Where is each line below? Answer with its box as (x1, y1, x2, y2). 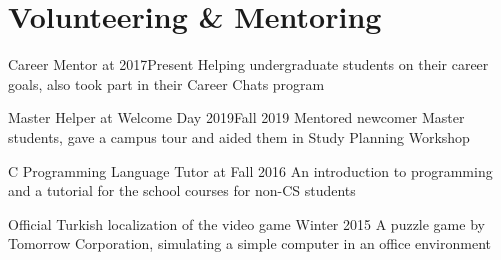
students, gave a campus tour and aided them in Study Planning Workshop (8, 126, 470, 147)
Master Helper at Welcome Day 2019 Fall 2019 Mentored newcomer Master (8, 107, 465, 128)
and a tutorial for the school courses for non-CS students (8, 180, 356, 201)
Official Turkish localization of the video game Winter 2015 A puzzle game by (8, 213, 485, 234)
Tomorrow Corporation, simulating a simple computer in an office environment (8, 233, 491, 254)
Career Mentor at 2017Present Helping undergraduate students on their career (8, 54, 489, 75)
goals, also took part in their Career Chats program (8, 73, 325, 94)
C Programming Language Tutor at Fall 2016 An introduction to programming (8, 160, 493, 181)
